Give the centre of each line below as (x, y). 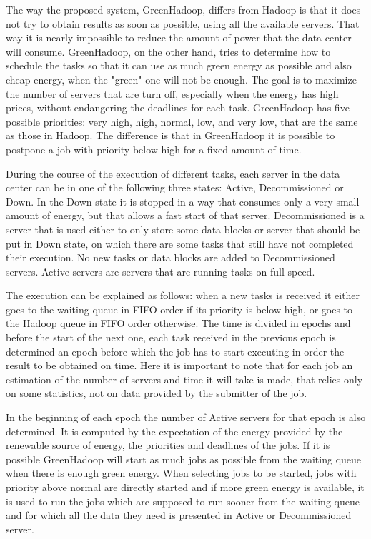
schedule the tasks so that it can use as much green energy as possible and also (179, 65)
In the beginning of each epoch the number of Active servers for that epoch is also (186, 417)
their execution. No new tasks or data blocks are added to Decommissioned (170, 257)
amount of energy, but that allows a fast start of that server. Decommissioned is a (185, 215)
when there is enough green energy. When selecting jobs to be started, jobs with (181, 473)
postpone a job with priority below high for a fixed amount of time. (154, 149)
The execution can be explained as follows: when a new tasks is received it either (183, 295)
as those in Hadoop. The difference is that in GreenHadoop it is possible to (170, 135)
